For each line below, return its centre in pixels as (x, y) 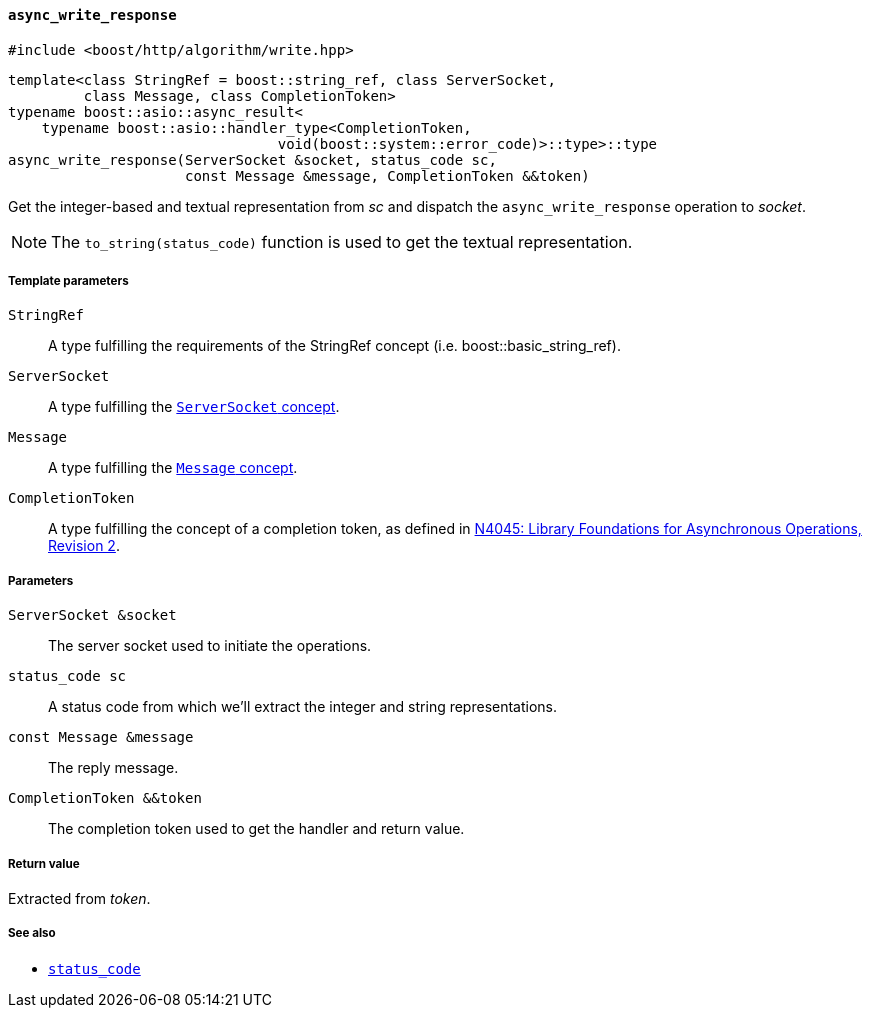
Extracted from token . (79, 898)
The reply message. (113, 768)
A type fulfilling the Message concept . (173, 468)
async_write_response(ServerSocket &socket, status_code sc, (252, 159)
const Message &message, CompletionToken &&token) (387, 175)
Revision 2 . (84, 546)
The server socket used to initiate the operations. (210, 646)
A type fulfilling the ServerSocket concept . (194, 407)
